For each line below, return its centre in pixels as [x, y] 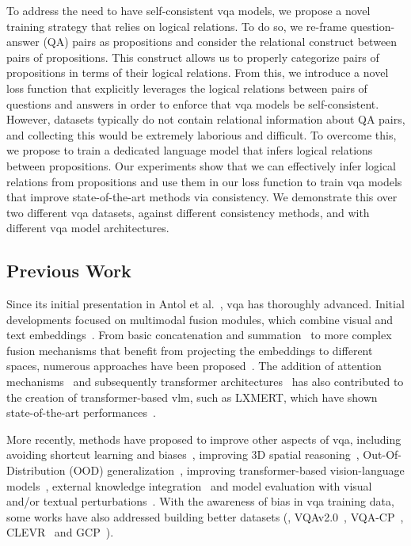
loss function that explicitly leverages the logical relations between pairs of [187, 88]
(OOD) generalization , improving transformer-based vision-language [237, 470]
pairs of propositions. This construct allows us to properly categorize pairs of [193, 57]
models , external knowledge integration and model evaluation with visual [189, 485]
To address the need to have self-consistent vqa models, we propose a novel [188, 10]
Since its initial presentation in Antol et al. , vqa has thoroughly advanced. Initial [205, 304]
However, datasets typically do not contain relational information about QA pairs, [206, 119]
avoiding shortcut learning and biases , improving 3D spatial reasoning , [183, 454]
